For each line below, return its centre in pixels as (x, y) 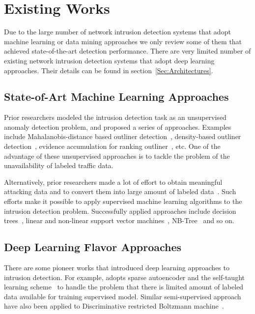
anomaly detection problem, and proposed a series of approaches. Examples (118, 127)
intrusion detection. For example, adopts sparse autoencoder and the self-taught (124, 277)
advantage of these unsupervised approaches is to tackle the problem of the (117, 156)
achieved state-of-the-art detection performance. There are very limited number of (127, 51)
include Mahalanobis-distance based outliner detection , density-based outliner (123, 136)
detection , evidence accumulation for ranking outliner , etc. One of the (112, 146)
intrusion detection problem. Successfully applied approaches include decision (120, 211)
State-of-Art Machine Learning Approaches (116, 97)
